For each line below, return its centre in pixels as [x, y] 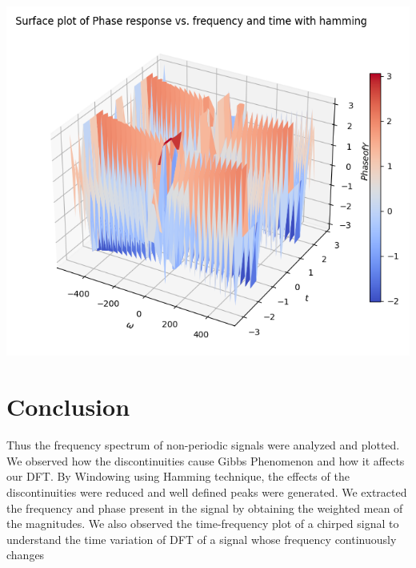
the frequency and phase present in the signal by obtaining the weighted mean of [205, 508]
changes [26, 555]
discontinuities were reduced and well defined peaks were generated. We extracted [207, 491]
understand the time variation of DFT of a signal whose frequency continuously [202, 539]
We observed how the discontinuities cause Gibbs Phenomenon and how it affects [206, 460]
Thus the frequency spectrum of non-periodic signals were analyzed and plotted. [203, 445]
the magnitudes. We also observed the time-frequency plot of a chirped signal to [203, 524]
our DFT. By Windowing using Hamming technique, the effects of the [178, 476]
